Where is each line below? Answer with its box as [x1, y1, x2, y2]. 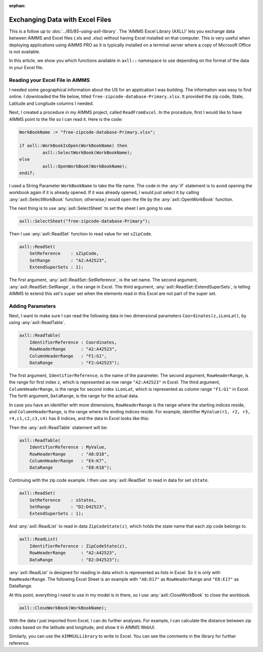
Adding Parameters [9, 303, 56, 309]
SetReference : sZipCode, [29, 251, 99, 256]
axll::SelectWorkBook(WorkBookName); [42, 150, 132, 155]
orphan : [9, 3, 26, 8]
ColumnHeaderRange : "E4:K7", [29, 458, 107, 463]
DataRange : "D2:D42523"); [29, 557, 120, 562]
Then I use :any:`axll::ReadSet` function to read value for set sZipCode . [9, 231, 152, 237]
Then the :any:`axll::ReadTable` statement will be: [9, 424, 108, 430]
